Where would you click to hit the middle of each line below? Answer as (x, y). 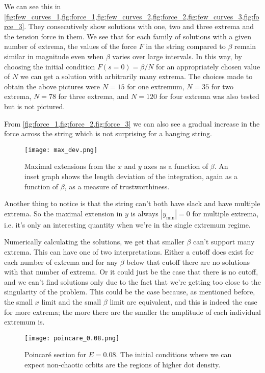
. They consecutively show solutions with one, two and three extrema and (139, 26)
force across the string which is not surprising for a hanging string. (108, 133)
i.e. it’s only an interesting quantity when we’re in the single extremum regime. (127, 224)
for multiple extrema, (226, 213)
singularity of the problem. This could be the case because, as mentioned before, (130, 292)
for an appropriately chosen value (208, 66)
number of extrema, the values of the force (70, 46)
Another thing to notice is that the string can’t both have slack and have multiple (132, 203)
